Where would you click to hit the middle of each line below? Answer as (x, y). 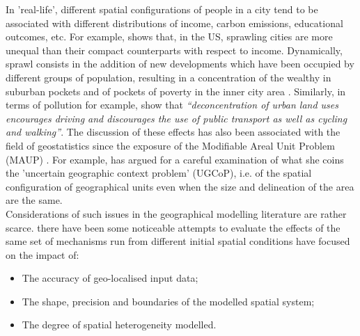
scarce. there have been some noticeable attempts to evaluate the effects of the (173, 227)
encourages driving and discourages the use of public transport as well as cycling (177, 118)
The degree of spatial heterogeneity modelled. (119, 325)
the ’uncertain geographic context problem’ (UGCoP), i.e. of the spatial (159, 173)
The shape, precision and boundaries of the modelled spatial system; (168, 301)
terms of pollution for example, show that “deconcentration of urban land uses (172, 105)
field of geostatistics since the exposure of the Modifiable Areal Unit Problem (170, 145)
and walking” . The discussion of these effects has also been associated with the (173, 132)
